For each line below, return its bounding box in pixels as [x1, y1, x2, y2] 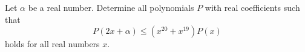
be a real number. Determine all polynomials [28, 1, 194, 13]
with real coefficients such [205, 1, 300, 13]
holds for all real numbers [5, 37, 100, 50]
